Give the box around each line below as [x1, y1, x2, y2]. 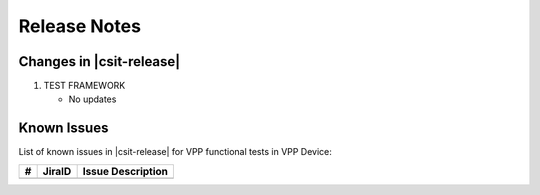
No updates [68, 93, 117, 105]
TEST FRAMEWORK [43, 80, 126, 92]
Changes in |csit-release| [18, 53, 181, 70]
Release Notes [18, 15, 142, 37]
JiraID [42, 164, 72, 178]
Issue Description [82, 164, 169, 178]
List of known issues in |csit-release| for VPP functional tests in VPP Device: [18, 146, 332, 158]
